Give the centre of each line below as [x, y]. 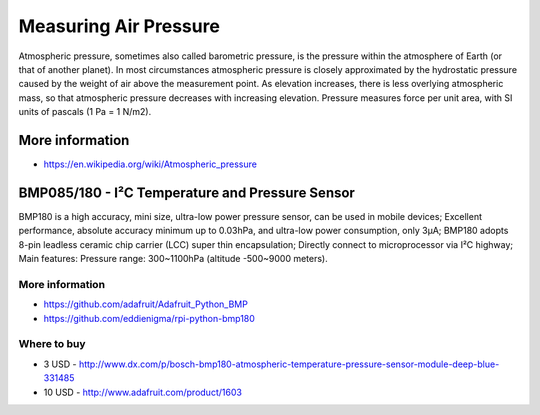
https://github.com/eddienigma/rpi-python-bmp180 [149, 318]
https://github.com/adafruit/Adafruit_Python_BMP [146, 304]
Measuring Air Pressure [119, 26]
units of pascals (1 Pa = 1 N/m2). [85, 112]
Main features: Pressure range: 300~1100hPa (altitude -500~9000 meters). [173, 259]
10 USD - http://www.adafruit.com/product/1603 [142, 392]
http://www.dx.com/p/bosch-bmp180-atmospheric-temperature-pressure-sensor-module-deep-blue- [289, 364]
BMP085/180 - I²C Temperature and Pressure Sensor [186, 192]
